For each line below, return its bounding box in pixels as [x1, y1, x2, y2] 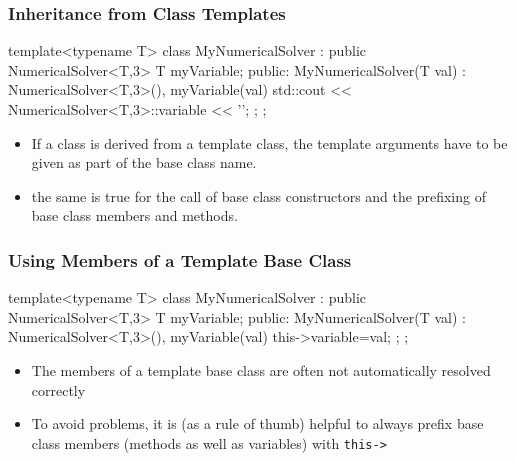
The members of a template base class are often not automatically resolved [31, 359, 491, 380]
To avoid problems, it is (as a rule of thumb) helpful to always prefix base [31, 413, 484, 434]
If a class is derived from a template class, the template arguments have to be [31, 132, 508, 153]
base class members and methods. [31, 205, 238, 226]
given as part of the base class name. [31, 152, 257, 173]
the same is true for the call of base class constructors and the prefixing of [31, 185, 486, 206]
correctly [31, 379, 86, 400]
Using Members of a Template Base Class [8, 247, 352, 272]
